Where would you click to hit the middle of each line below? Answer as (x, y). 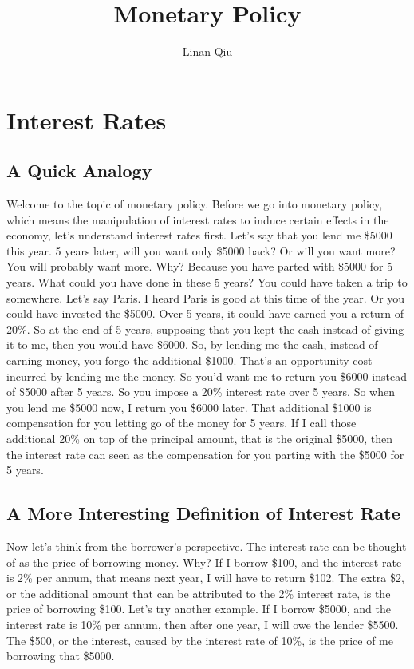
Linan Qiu (207, 51)
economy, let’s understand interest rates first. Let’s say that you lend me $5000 (199, 235)
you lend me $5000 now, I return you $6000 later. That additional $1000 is (189, 407)
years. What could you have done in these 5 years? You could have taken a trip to (207, 282)
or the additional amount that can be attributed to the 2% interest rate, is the (199, 593)
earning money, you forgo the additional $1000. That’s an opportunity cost (189, 360)
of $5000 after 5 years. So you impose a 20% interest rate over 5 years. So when (201, 392)
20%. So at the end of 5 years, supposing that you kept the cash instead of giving (205, 329)
